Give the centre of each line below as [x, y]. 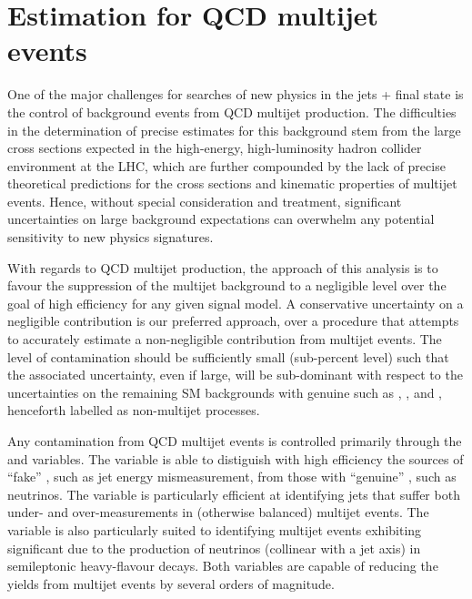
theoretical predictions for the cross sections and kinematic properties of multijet [232, 183]
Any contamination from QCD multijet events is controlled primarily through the [235, 441]
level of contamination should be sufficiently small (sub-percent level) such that [228, 356]
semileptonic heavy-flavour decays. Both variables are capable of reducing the [223, 566]
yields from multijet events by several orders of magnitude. [171, 583]
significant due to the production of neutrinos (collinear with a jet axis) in [214, 548]
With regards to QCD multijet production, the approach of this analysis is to [223, 267]
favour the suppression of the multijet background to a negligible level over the [227, 285]
